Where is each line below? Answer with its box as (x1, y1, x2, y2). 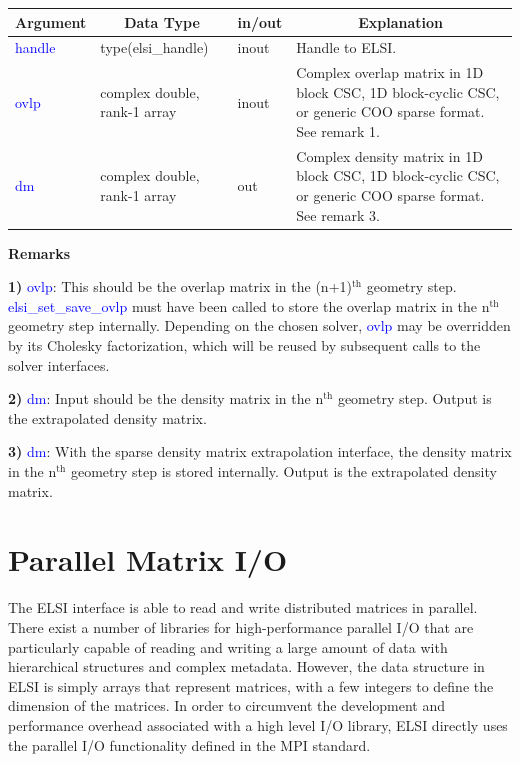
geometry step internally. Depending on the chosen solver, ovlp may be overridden (8, 315, 511, 336)
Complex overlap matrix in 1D (296, 62, 484, 83)
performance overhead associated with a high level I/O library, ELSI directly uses (8, 714, 508, 735)
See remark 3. (296, 204, 380, 225)
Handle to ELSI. (296, 37, 397, 58)
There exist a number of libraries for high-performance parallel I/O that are (8, 616, 474, 637)
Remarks (8, 242, 71, 263)
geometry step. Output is (337, 388, 492, 409)
